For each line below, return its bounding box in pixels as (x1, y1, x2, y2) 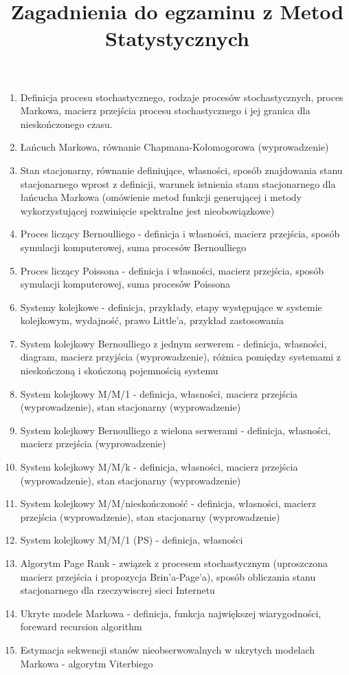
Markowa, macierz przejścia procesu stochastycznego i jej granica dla (20, 103, 311, 118)
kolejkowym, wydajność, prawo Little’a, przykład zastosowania (20, 313, 284, 328)
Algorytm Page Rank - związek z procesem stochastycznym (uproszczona (20, 556, 328, 570)
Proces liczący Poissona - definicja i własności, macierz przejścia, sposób (20, 263, 324, 277)
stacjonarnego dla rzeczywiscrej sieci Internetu (20, 583, 215, 597)
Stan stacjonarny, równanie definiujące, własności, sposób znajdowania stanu (20, 162, 343, 177)
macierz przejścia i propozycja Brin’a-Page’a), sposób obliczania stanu (20, 569, 316, 583)
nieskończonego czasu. (20, 116, 113, 131)
